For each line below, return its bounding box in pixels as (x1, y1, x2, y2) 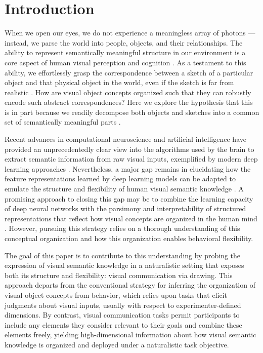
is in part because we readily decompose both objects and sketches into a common (5, 106, 259, 117)
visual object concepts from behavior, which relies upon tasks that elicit (5, 289, 227, 300)
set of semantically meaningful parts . (5, 116, 121, 127)
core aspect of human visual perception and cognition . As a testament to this (5, 57, 246, 67)
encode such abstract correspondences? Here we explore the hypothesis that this (5, 97, 253, 107)
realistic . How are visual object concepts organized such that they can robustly (5, 87, 251, 97)
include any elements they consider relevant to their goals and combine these (5, 319, 242, 330)
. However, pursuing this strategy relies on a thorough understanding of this (5, 223, 240, 233)
